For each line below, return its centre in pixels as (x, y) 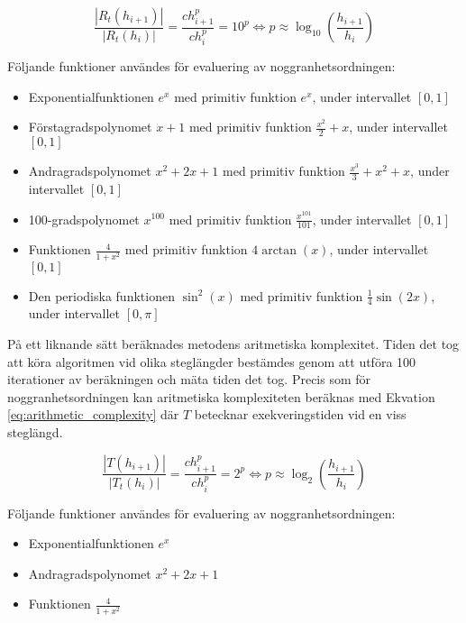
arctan (279, 251)
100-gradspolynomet (84, 219)
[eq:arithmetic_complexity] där (93, 414)
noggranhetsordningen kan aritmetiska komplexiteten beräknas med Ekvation (221, 396)
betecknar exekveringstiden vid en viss (300, 414)
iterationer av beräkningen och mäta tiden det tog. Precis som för (189, 379)
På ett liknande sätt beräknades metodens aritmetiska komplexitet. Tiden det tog (233, 343)
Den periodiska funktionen (101, 295)
